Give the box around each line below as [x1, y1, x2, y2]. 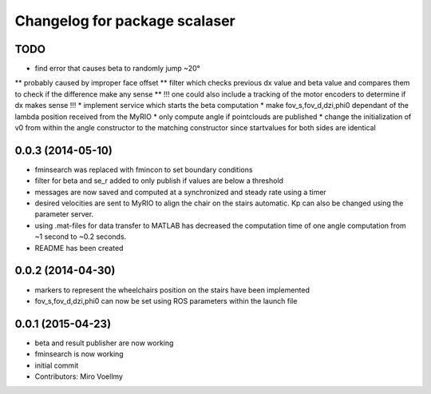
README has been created [34, 243, 124, 253]
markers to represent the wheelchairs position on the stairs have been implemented [34, 285, 310, 295]
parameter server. [34, 209, 94, 219]
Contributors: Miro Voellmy [34, 372, 124, 381]
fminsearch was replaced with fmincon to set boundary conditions [34, 165, 253, 174]
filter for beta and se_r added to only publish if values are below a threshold [34, 176, 283, 185]
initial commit [34, 360, 79, 370]
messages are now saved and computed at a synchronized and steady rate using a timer [34, 187, 326, 197]
